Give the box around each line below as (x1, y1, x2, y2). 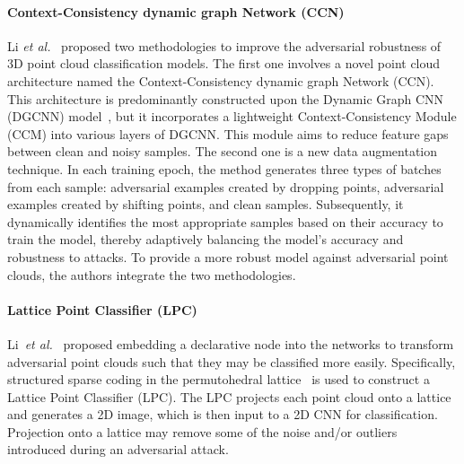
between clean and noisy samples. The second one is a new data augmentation (7, 142, 438, 161)
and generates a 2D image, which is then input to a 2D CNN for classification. (7, 405, 438, 424)
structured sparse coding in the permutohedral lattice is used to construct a (7, 370, 430, 389)
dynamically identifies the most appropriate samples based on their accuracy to (7, 212, 443, 231)
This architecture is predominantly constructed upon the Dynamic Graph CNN (7, 89, 444, 108)
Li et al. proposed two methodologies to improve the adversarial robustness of (7, 36, 442, 55)
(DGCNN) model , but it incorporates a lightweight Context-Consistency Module (7, 107, 457, 126)
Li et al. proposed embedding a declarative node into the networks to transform (7, 334, 454, 353)
